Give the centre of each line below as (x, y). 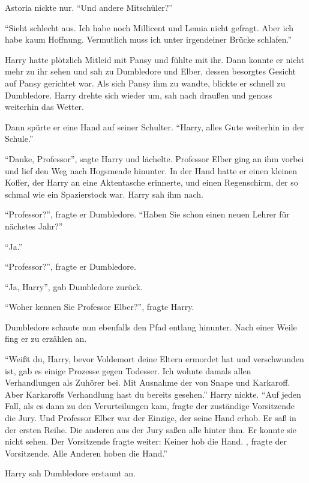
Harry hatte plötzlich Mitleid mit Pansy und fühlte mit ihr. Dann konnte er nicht (154, 59)
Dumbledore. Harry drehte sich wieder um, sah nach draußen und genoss (139, 95)
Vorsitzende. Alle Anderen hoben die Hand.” (86, 453)
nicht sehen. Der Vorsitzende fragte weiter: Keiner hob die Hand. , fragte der (146, 441)
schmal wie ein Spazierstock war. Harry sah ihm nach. (104, 194)
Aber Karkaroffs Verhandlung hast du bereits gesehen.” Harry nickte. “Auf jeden (153, 394)
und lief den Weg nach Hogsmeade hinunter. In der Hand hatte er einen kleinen (151, 170)
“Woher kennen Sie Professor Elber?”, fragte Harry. (100, 307)
